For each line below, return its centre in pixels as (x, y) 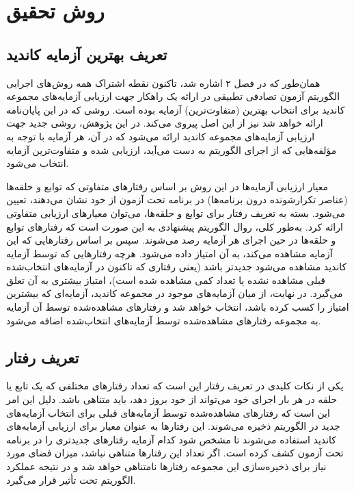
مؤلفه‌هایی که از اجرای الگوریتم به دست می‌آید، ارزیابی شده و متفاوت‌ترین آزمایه (172, 150)
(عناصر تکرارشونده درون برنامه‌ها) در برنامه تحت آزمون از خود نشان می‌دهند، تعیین (177, 199)
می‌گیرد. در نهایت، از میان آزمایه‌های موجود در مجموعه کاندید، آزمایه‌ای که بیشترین (175, 293)
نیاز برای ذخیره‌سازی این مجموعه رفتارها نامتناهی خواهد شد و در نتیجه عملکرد (166, 466)
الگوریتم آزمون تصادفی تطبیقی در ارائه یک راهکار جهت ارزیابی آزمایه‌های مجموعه (173, 96)
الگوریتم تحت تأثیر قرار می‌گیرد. (71, 479)
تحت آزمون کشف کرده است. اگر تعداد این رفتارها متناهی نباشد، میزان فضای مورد (175, 453)
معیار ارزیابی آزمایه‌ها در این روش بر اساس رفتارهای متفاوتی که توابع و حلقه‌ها (167, 186)
